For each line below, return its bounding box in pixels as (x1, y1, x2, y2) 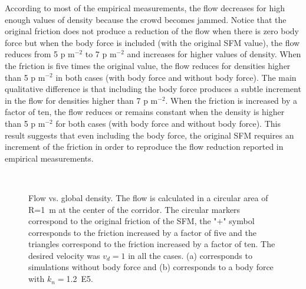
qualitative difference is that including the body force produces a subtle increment (5, 83, 301, 95)
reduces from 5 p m (5, 48, 75, 60)
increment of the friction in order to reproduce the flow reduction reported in (5, 140, 284, 153)
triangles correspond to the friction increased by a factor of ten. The (28, 238, 275, 250)
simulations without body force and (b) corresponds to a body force (28, 261, 274, 273)
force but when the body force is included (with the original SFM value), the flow (5, 36, 300, 48)
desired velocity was (28, 249, 100, 261)
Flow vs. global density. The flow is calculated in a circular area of (28, 191, 268, 203)
